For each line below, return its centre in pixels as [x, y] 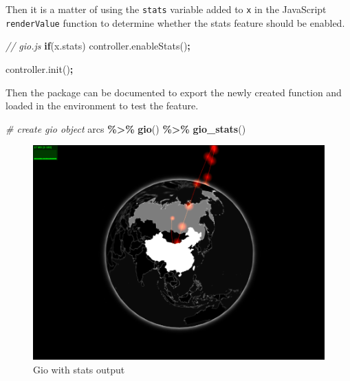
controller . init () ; [40, 68]
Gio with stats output [79, 369]
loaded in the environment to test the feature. [102, 106]
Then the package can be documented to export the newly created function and [174, 92]
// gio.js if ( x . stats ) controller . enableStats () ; [98, 46]
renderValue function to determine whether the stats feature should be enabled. [175, 22]
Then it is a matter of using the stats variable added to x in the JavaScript [166, 9]
